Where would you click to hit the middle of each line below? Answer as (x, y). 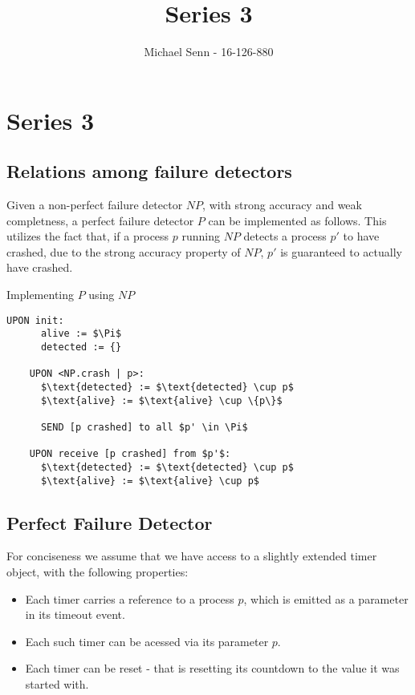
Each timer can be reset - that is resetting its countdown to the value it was (212, 668)
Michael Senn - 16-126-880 (209, 52)
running (201, 236)
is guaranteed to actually (341, 251)
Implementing (40, 295)
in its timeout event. (75, 614)
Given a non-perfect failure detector (95, 205)
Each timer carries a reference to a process (130, 598)
